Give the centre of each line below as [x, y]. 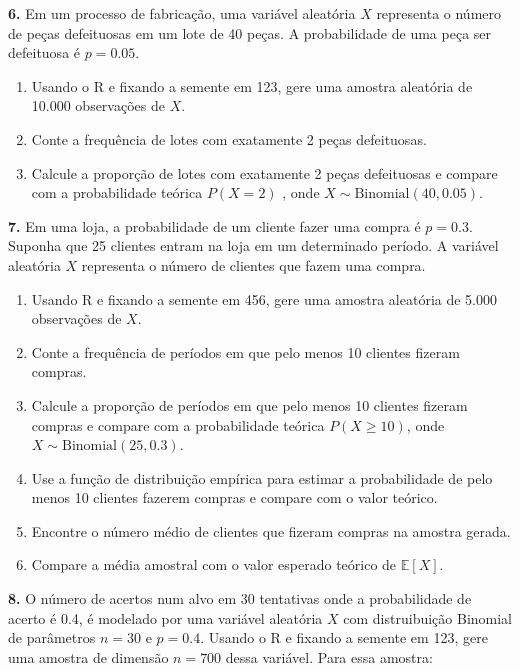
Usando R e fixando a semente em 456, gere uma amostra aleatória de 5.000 [264, 298]
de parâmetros [52, 637]
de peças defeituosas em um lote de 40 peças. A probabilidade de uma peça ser [250, 32]
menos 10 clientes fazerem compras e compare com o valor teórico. [234, 497]
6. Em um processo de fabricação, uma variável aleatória [182, 13]
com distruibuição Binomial [428, 617]
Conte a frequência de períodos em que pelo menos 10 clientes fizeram [245, 351]
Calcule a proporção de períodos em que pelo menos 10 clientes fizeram [249, 404]
